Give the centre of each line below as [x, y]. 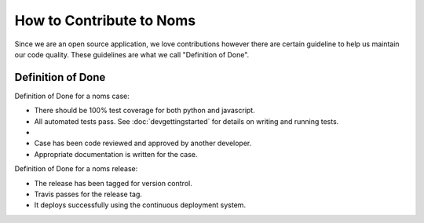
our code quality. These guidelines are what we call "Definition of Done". [132, 54]
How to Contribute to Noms [105, 20]
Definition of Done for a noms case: [72, 96]
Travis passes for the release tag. [88, 194]
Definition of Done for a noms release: [76, 169]
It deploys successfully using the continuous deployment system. [140, 205]
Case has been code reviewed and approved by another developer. [143, 143]
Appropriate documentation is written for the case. [116, 154]
